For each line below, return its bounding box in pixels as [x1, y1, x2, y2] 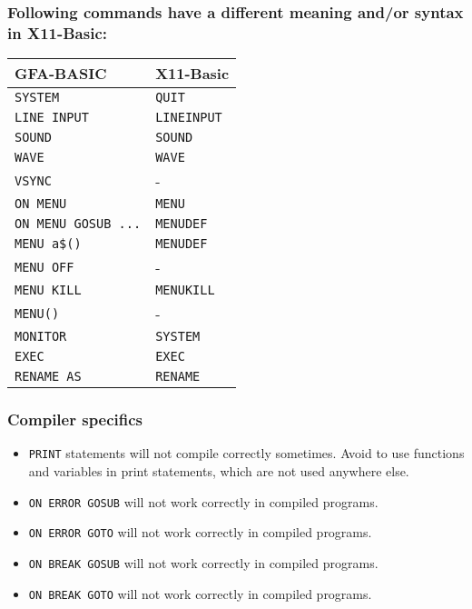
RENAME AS [15, 369, 82, 384]
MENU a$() [15, 236, 82, 252]
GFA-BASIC [15, 63, 107, 85]
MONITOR [15, 329, 67, 344]
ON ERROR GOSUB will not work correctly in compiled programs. [28, 492, 379, 511]
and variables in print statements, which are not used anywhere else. [28, 462, 409, 481]
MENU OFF [15, 259, 74, 275]
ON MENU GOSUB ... [15, 216, 142, 232]
